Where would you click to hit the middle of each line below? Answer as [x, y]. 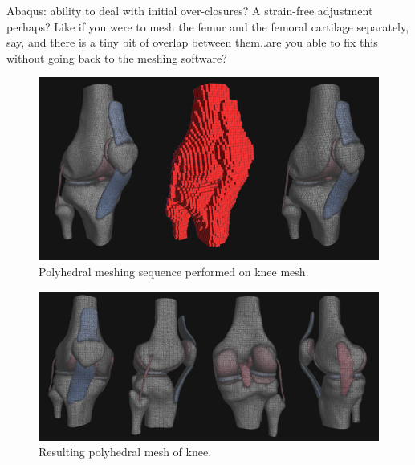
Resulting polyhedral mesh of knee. [125, 452]
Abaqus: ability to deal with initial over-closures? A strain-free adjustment [190, 10]
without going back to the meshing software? [117, 57]
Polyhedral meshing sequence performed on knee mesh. [174, 271]
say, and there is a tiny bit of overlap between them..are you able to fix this [192, 42]
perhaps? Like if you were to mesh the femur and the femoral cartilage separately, [208, 26]
